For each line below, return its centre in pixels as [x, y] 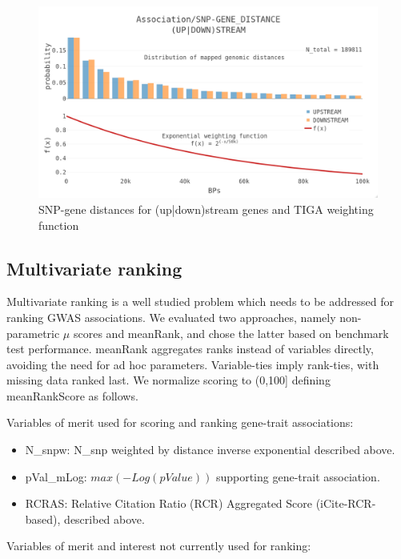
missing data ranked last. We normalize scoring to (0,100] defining [168, 380]
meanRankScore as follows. [72, 395]
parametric [33, 333]
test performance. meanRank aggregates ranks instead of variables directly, [190, 349]
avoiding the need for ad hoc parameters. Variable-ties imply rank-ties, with [193, 364]
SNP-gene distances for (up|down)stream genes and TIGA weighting [206, 209]
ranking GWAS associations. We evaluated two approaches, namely [171, 317]
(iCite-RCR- [346, 503]
